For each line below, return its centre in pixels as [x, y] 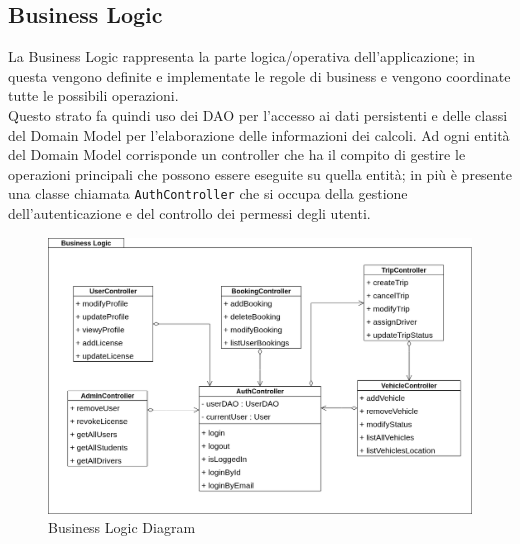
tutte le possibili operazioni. [93, 95]
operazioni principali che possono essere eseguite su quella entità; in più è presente [260, 173]
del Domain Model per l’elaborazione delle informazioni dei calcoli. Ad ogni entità [259, 134]
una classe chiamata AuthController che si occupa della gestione [208, 193]
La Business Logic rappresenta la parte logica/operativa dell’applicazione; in [241, 56]
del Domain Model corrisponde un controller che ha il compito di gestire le [237, 154]
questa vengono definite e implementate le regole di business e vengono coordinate [259, 75]
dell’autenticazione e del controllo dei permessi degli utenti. [189, 213]
